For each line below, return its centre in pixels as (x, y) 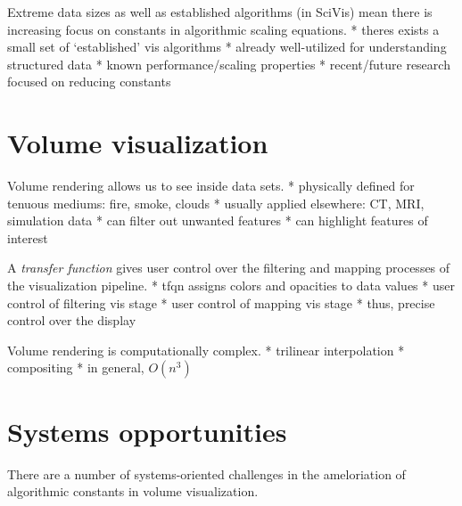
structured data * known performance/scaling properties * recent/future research (229, 64)
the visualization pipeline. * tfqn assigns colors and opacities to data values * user (231, 286)
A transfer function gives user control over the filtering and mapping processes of (229, 268)
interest (28, 237)
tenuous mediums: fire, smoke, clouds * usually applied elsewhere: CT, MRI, (216, 203)
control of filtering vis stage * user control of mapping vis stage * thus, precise (221, 302)
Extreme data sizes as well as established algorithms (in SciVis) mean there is (220, 12)
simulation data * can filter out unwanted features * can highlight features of (218, 220)
